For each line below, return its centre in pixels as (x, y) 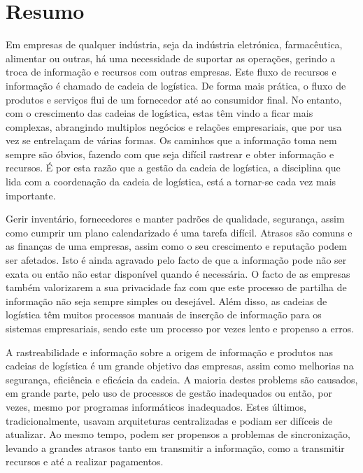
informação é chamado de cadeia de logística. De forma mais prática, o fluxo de (176, 85)
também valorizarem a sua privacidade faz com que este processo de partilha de (176, 287)
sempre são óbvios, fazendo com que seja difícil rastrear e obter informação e (170, 154)
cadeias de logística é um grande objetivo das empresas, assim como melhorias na (180, 366)
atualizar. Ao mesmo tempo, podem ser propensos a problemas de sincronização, (178, 434)
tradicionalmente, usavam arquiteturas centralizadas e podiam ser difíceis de (169, 420)
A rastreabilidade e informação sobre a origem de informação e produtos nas (170, 352)
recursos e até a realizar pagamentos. (85, 461)
